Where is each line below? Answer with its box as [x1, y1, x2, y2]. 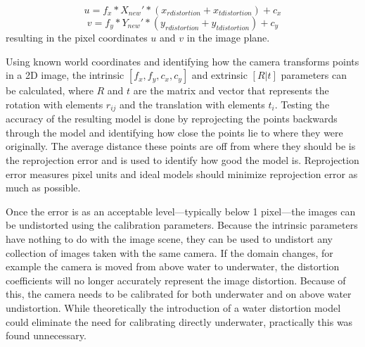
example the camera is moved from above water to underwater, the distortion [6, 259, 340, 274]
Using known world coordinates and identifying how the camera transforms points [6, 53, 359, 68]
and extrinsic [191, 68, 248, 82]
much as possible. [6, 180, 81, 195]
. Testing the [274, 96, 330, 111]
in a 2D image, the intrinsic [6, 68, 124, 82]
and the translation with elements [120, 96, 265, 111]
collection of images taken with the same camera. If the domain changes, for [6, 245, 333, 260]
